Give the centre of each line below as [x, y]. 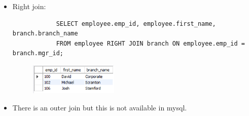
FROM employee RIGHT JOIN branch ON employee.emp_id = [150, 43]
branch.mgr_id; [38, 53]
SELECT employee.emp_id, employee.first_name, [136, 24]
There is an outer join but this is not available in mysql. [100, 107]
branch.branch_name [45, 34]
